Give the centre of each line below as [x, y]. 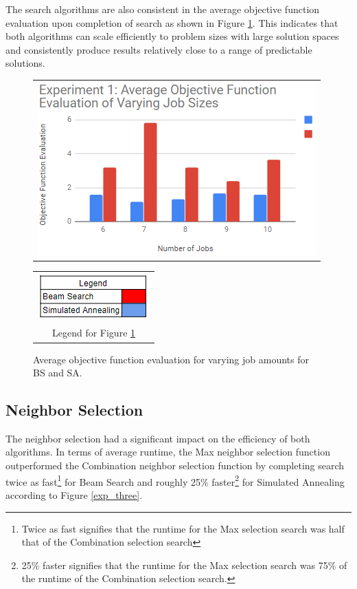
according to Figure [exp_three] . [74, 494]
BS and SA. [58, 373]
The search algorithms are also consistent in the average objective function [163, 9]
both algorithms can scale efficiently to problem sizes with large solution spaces [172, 36]
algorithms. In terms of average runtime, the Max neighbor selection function [168, 452]
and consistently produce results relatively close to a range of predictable [159, 49]
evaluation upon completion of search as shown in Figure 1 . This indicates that [172, 22]
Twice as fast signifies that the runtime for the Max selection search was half [183, 528]
